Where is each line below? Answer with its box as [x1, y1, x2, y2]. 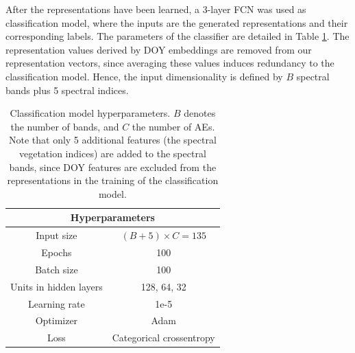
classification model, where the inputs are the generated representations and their [5, 15, 348, 30]
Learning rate [28, 296, 85, 310]
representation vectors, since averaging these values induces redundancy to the [5, 56, 334, 70]
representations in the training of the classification [7, 173, 219, 187]
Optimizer [35, 313, 78, 328]
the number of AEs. [132, 119, 215, 133]
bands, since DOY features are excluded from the [9, 159, 217, 174]
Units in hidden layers [10, 279, 103, 293]
